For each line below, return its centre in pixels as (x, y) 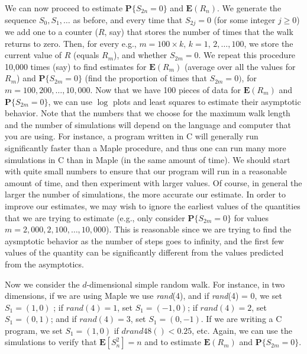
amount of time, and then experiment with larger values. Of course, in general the (153, 182)
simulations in (30, 159)
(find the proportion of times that (146, 78)
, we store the (269, 43)
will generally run (227, 136)
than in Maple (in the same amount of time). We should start (178, 159)
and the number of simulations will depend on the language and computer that (148, 124)
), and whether (140, 55)
